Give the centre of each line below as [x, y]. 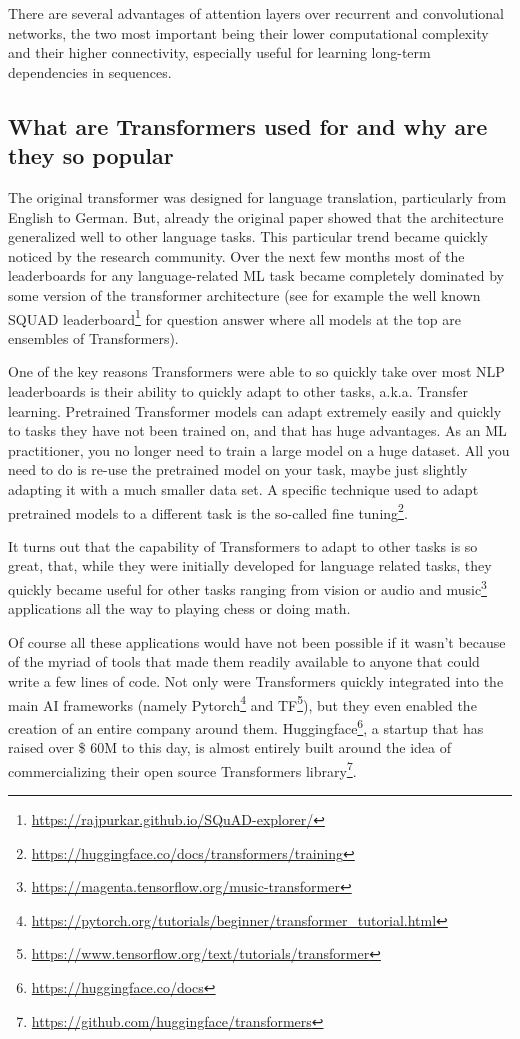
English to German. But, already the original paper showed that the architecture [256, 216]
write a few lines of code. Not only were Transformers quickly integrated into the [256, 681]
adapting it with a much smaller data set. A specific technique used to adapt [243, 488]
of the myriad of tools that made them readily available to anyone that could [244, 661]
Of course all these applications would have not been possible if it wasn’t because [257, 641]
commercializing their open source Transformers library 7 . [182, 769]
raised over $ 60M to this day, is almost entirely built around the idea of [230, 747]
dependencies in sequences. [90, 71]
